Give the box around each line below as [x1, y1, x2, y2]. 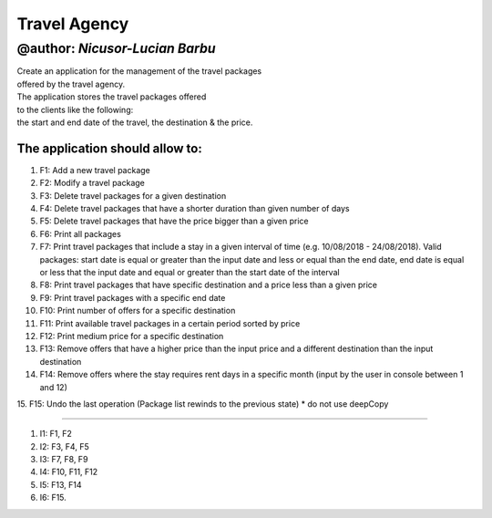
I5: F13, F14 [39, 479, 82, 490]
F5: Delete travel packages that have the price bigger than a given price [39, 215, 309, 227]
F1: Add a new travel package [39, 164, 150, 175]
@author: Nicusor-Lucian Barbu [16, 40, 216, 57]
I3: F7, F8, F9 [39, 454, 88, 465]
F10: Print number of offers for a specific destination [39, 306, 236, 316]
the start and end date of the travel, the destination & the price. [16, 117, 253, 128]
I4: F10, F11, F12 [39, 466, 98, 478]
